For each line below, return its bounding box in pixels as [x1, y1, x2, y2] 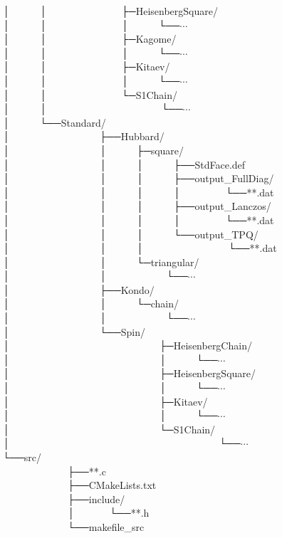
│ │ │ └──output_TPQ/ [3, 226, 258, 241]
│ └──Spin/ [3, 324, 145, 339]
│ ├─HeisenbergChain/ [3, 338, 252, 353]
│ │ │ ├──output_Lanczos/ [3, 199, 271, 213]
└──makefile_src [67, 519, 145, 534]
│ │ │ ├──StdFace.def [3, 157, 246, 172]
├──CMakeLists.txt [67, 478, 157, 492]
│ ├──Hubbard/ [3, 129, 164, 144]
